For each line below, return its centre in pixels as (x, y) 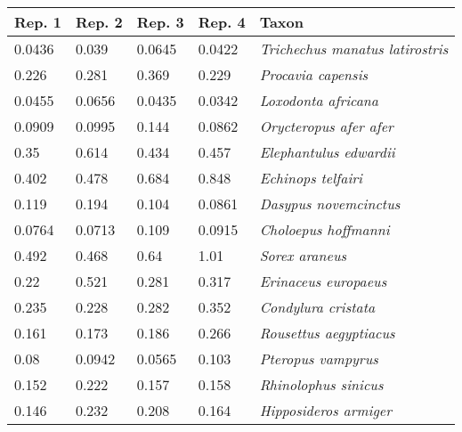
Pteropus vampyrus (319, 359)
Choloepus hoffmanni (324, 229)
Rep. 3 (160, 22)
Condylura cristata (317, 307)
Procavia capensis (314, 74)
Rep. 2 (99, 22)
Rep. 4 (222, 22)
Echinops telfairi (311, 178)
